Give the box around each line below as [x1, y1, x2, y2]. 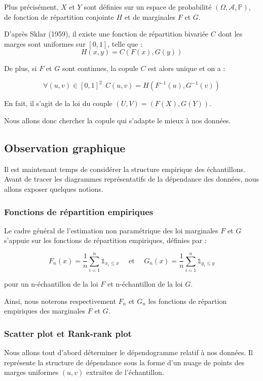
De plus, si [4, 63, 37, 74]
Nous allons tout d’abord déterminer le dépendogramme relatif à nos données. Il [4, 347, 253, 358]
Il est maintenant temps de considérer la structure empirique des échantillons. [4, 163, 245, 174]
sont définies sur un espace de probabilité [84, 2, 212, 12]
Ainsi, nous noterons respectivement [4, 295, 116, 306]
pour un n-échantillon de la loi [4, 279, 98, 289]
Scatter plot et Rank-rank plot [4, 327, 132, 339]
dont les [218, 28, 243, 39]
